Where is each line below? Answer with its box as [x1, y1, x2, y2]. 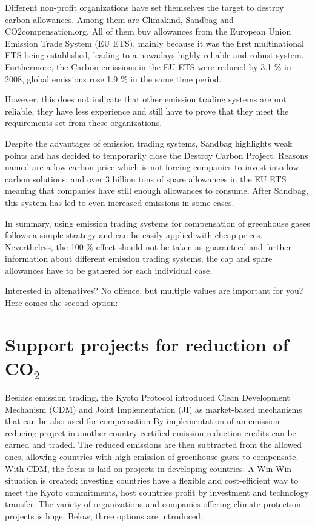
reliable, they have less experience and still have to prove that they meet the [5, 104, 289, 117]
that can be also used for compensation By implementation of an [5, 414, 246, 427]
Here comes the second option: [5, 296, 118, 309]
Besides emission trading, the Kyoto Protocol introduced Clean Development [5, 390, 290, 403]
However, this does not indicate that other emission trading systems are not [5, 93, 287, 105]
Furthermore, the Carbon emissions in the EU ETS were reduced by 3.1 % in [5, 60, 291, 73]
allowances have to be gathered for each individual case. [5, 264, 213, 276]
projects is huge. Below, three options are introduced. [5, 509, 203, 522]
